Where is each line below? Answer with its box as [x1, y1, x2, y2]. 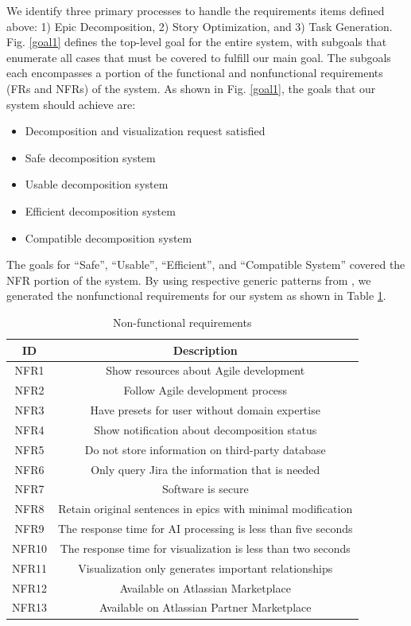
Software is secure [161, 480, 249, 497]
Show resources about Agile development [106, 362, 305, 379]
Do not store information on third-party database [84, 441, 326, 457]
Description [173, 341, 238, 358]
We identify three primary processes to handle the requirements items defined [6, 2, 385, 18]
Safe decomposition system [25, 149, 156, 165]
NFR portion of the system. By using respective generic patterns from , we [6, 271, 371, 288]
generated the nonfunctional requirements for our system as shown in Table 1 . [6, 287, 386, 304]
